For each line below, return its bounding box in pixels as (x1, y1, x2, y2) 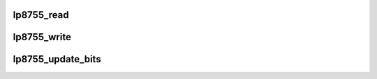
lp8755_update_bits (13, 53, 101, 65)
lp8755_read (13, 9, 69, 21)
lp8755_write (13, 31, 71, 43)
